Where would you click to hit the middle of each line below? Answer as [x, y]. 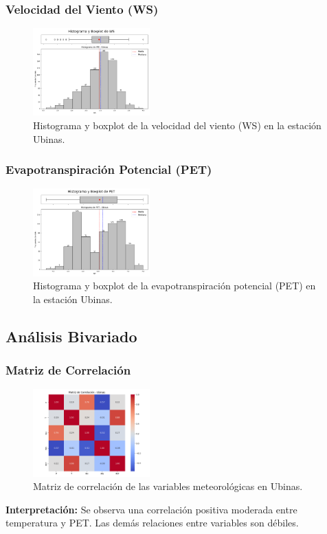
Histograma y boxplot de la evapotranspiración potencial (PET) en [174, 286]
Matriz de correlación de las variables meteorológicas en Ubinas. [168, 486]
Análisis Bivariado [71, 336]
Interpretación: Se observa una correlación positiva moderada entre [151, 509]
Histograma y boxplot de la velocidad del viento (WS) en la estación [177, 125]
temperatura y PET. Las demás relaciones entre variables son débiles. [152, 523]
